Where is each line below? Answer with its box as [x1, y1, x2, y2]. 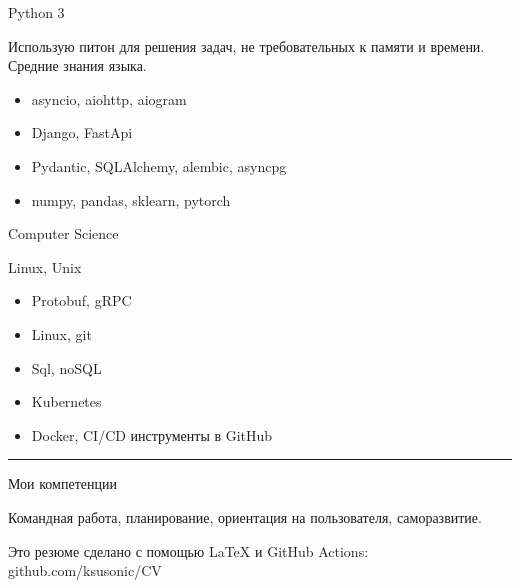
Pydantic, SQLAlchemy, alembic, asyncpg [31, 155, 287, 176]
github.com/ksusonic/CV [8, 560, 162, 581]
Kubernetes [31, 391, 102, 412]
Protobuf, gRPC [31, 290, 132, 311]
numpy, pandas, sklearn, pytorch [31, 189, 231, 210]
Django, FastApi [31, 122, 133, 143]
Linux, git [31, 323, 92, 344]
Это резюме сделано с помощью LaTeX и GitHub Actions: [8, 540, 369, 561]
